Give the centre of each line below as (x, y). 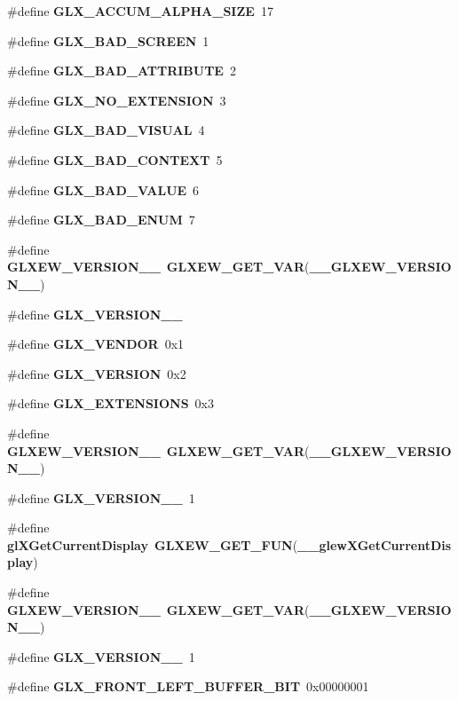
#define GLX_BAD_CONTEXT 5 (115, 159)
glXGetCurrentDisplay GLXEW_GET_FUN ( (153, 544)
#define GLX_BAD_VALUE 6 (103, 189)
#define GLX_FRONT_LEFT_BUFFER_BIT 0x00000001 (188, 686)
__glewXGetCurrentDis (375, 544)
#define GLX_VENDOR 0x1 (96, 344)
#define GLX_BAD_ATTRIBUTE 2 (122, 71)
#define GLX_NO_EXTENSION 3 (117, 100)
